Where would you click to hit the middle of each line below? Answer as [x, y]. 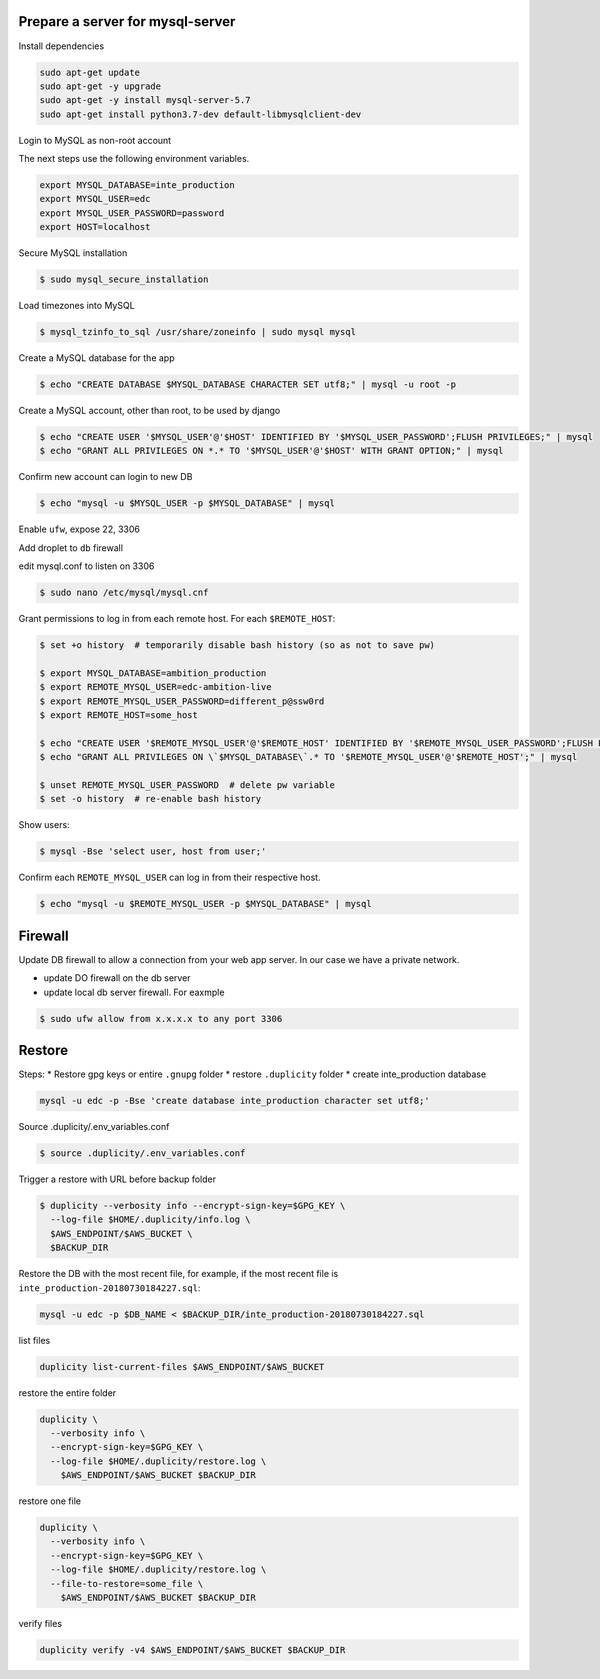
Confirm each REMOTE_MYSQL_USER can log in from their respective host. [169, 877]
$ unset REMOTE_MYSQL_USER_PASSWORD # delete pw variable [187, 785]
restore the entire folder [67, 1392]
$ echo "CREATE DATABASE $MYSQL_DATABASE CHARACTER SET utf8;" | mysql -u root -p [248, 384]
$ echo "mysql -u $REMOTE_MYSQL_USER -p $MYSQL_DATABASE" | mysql [205, 904]
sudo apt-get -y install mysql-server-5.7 [145, 100]
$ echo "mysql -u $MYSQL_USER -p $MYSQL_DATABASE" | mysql [187, 503]
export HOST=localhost [95, 227]
